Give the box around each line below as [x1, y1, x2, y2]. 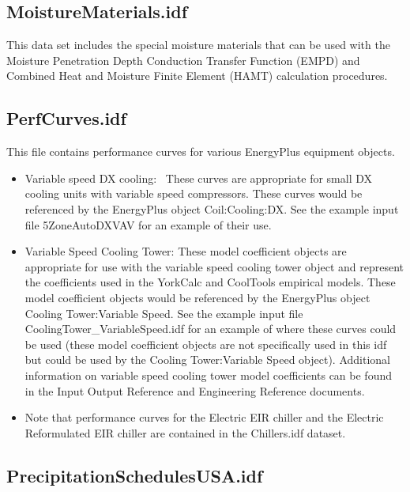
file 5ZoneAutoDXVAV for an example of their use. [24, 216, 272, 233]
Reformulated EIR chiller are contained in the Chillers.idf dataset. [24, 424, 346, 441]
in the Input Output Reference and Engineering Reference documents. [24, 382, 365, 399]
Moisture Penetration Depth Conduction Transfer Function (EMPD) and [6, 51, 360, 68]
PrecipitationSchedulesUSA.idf [6, 463, 263, 487]
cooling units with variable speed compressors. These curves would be [24, 185, 363, 202]
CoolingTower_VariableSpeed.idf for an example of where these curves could [24, 320, 397, 337]
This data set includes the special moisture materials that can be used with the [6, 36, 390, 53]
